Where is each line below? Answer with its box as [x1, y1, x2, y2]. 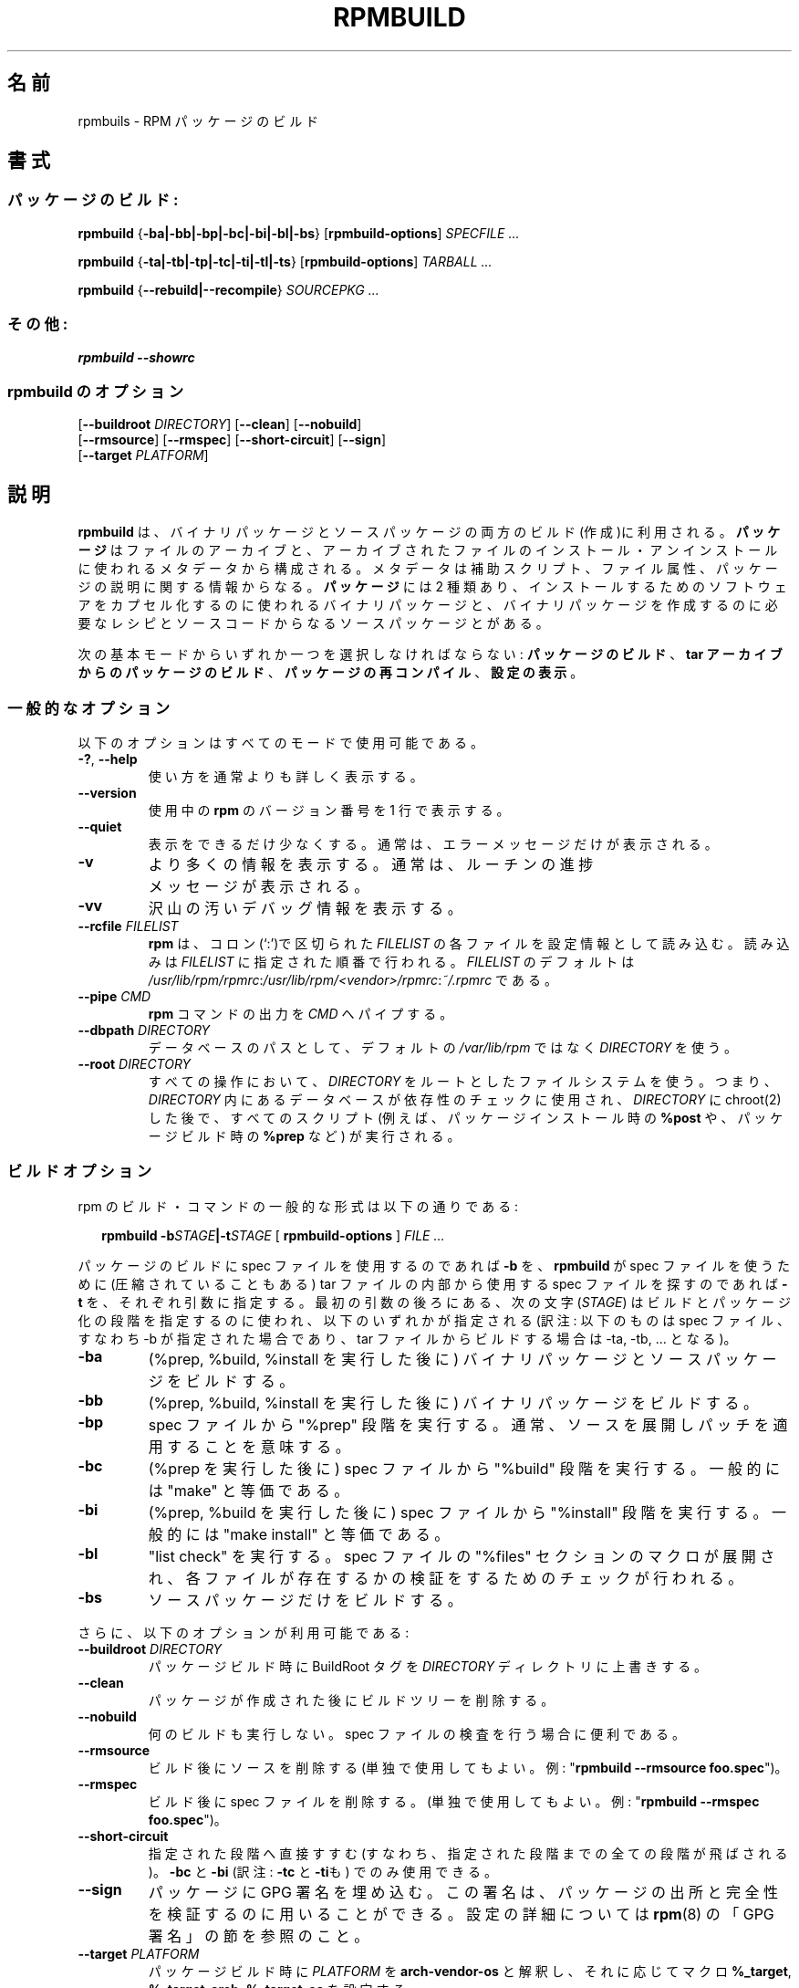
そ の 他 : [7, 315, 68, 334]
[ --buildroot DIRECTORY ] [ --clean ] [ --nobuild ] [78, 416, 362, 433]
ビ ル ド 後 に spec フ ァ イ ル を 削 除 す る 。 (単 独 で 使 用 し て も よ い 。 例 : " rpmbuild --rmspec [148, 1793, 760, 1809]
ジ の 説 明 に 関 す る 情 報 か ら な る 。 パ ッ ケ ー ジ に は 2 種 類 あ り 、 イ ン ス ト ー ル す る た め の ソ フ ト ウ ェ [78, 579, 787, 595]
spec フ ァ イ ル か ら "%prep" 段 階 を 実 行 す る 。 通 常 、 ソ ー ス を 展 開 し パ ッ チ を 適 [148, 1415, 788, 1434]
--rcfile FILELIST [78, 917, 179, 934]
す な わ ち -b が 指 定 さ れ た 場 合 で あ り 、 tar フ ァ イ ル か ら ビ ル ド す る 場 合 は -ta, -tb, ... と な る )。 [78, 1330, 737, 1346]
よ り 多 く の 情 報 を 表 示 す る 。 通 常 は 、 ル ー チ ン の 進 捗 [148, 854, 594, 874]
